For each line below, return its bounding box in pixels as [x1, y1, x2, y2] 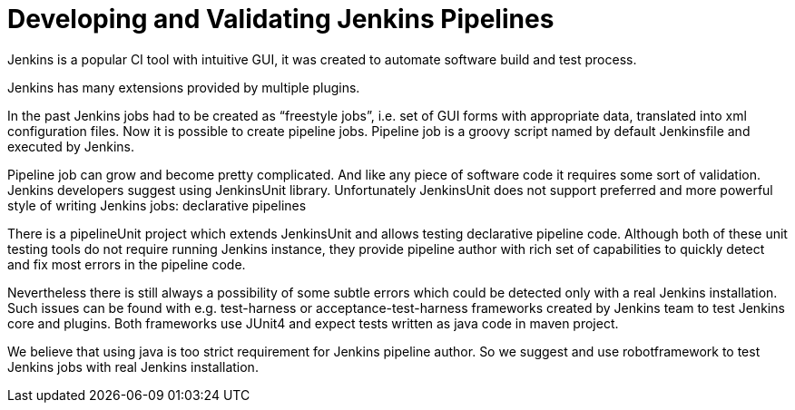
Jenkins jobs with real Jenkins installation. [7, 358, 259, 375]
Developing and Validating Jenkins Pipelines [7, 4, 555, 34]
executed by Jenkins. [7, 138, 135, 154]
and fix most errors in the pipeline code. [7, 256, 246, 272]
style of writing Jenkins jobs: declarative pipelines [7, 197, 307, 213]
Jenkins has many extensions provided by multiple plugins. [7, 79, 360, 95]
